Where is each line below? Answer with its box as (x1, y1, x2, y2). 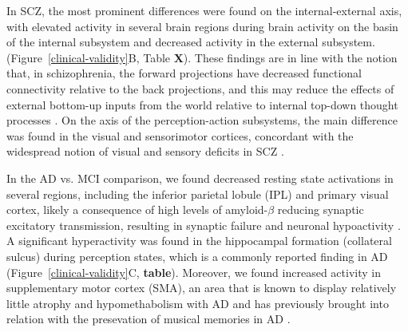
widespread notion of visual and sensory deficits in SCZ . (6, 143, 284, 160)
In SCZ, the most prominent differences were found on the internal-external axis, (6, 2, 402, 18)
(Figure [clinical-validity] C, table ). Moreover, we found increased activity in (6, 263, 381, 280)
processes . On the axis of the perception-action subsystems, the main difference (6, 112, 398, 128)
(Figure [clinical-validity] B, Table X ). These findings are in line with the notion (6, 49, 398, 65)
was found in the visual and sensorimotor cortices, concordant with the (6, 127, 354, 144)
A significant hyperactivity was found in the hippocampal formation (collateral (6, 232, 392, 249)
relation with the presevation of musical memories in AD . (6, 310, 291, 327)
